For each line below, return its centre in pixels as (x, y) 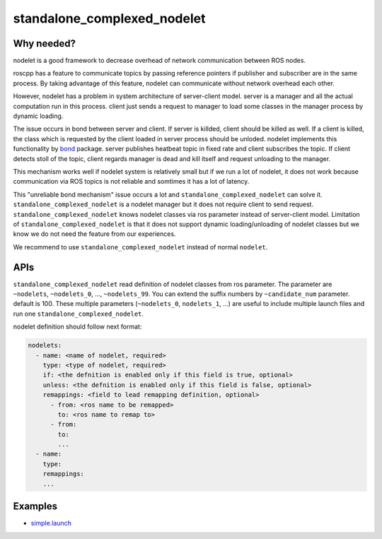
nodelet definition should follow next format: (77, 327)
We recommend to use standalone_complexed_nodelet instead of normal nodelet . (140, 247)
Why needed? (44, 43)
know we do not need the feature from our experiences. (94, 234)
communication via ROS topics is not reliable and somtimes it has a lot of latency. (131, 182)
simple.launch (51, 523)
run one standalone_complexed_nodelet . (79, 314)
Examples (35, 506)
